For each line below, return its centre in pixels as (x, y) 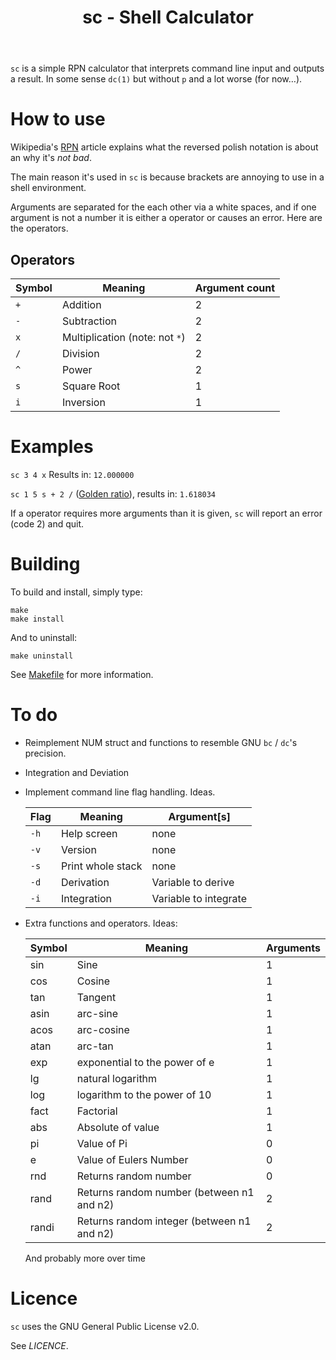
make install (37, 619)
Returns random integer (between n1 (164, 1221)
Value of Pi (102, 1143)
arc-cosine (103, 1029)
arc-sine (97, 1013)
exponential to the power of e (145, 1062)
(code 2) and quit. (47, 523)
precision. (45, 753)
